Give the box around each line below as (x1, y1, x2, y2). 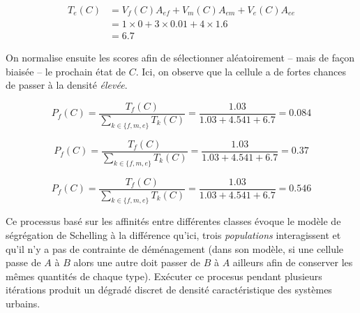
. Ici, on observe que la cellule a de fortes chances (135, 64, 346, 78)
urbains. (6, 296, 40, 311)
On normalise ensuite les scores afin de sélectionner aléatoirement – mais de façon (6, 50, 354, 65)
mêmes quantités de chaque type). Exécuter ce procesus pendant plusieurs (6, 268, 322, 283)
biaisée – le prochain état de (6, 64, 126, 78)
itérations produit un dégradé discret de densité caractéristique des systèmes (6, 282, 332, 297)
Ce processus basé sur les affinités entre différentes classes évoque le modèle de (6, 214, 341, 228)
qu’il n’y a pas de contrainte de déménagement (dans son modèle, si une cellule (6, 241, 344, 256)
